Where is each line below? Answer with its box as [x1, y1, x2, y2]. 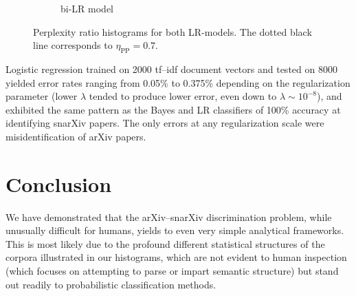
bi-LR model [60, 1, 113, 15]
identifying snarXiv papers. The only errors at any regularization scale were [5, 116, 324, 130]
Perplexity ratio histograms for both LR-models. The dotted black [33, 24, 312, 39]
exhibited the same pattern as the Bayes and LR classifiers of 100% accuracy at [5, 102, 341, 116]
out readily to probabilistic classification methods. [5, 277, 216, 291]
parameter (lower [5, 89, 78, 103]
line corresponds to [33, 38, 113, 52]
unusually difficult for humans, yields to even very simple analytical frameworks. [5, 223, 344, 237]
